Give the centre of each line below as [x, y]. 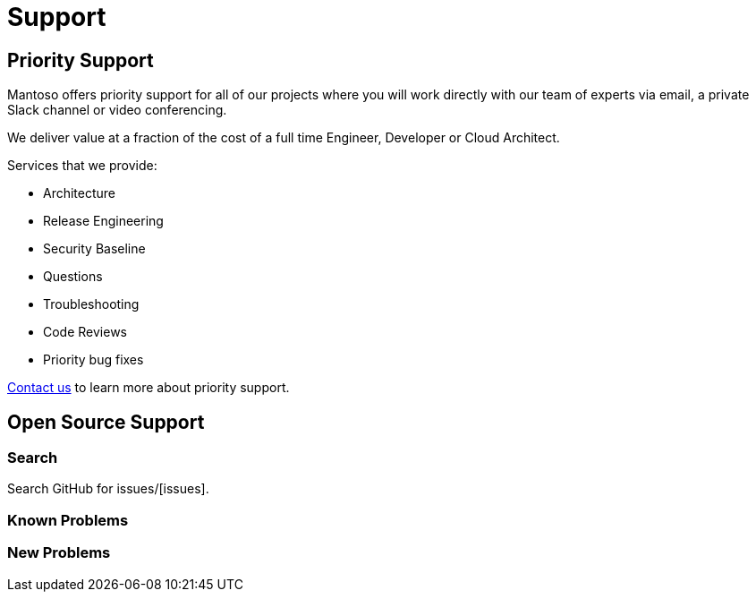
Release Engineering [103, 221]
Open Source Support [106, 422]
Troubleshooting [91, 304]
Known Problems [68, 520]
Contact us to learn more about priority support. [149, 388]
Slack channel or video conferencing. [117, 110]
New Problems [59, 553]
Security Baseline [94, 249]
